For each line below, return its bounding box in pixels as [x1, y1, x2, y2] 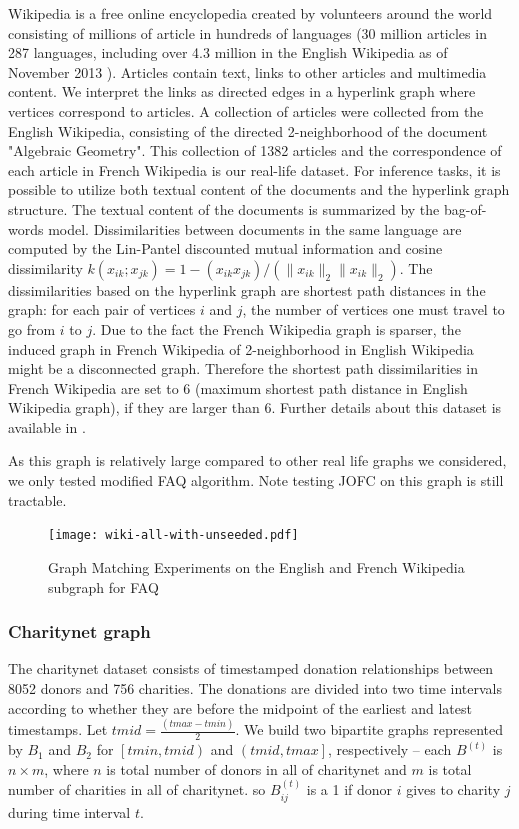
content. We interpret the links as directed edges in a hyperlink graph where [8, 81, 476, 102]
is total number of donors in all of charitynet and [106, 758, 407, 779]
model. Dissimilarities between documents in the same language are [48, 218, 462, 239]
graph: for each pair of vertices [8, 299, 196, 320]
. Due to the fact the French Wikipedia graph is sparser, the [92, 318, 461, 339]
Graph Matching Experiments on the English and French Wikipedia [48, 556, 465, 577]
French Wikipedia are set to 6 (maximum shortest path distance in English [8, 377, 468, 398]
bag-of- [443, 198, 487, 219]
